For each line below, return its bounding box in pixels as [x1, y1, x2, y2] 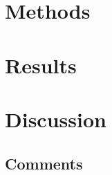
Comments [5, 152, 83, 174]
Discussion [5, 104, 106, 133]
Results [5, 50, 77, 79]
